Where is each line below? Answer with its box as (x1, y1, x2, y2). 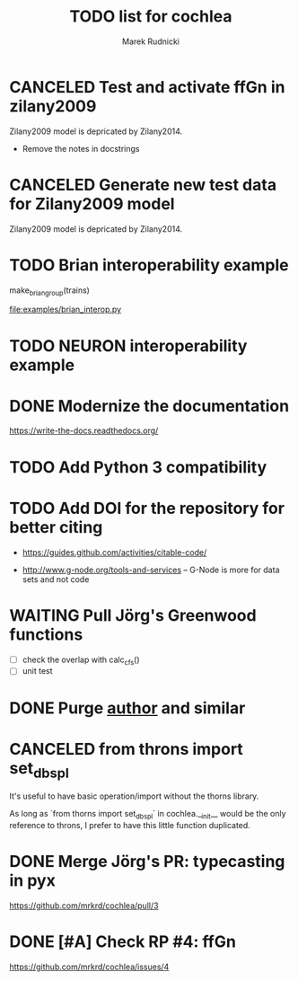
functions (9, 624, 83, 644)
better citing (9, 517, 103, 537)
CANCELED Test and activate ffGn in (9, 76, 285, 97)
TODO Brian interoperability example (9, 254, 289, 275)
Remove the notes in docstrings (22, 143, 140, 154)
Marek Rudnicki (122, 36, 180, 47)
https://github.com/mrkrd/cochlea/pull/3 (9, 900, 159, 911)
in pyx (9, 871, 56, 891)
